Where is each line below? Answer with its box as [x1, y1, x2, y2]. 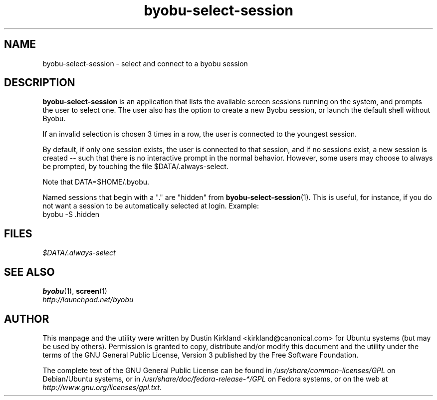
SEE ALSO [4, 265, 55, 278]
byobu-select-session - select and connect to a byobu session [42, 59, 248, 68]
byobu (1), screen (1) [42, 287, 107, 296]
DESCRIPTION [4, 76, 75, 89]
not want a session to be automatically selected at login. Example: [42, 201, 259, 210]
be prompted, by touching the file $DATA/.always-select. [42, 162, 228, 171]
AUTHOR [4, 312, 49, 325]
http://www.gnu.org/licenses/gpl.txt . [42, 383, 162, 392]
